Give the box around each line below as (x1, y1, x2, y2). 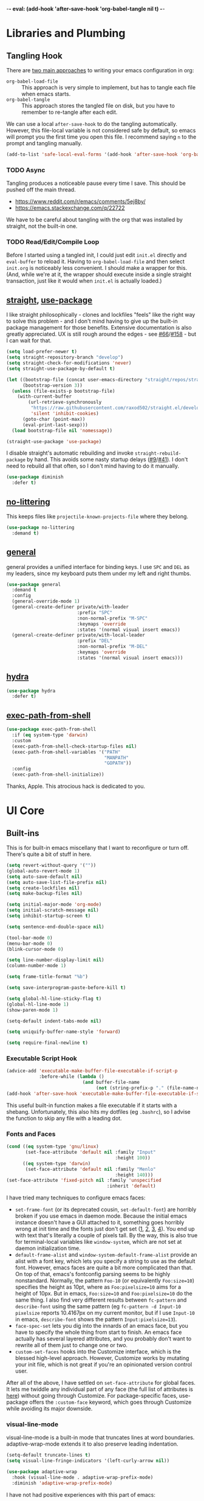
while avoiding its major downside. (6, 1405, 93, 1412)
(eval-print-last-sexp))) (22, 422, 88, 428)
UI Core (6, 804, 45, 818)
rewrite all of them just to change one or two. (15, 1342, 128, 1349)
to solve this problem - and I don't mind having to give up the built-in (6, 317, 178, 325)
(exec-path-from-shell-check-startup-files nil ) (12, 743, 137, 750)
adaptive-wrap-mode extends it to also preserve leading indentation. (6, 1440, 178, 1448)
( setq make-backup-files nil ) (6, 891, 83, 897)
